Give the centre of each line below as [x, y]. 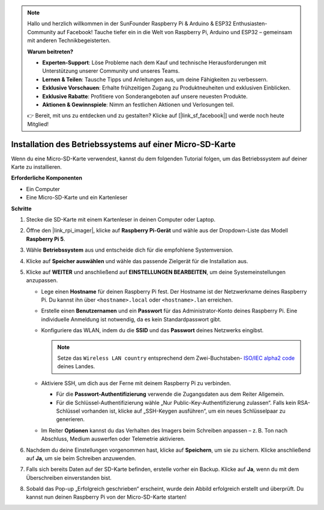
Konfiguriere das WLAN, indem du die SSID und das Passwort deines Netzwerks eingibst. [152, 330]
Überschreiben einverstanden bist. [69, 478]
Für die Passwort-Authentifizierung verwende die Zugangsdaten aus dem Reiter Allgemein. [170, 394]
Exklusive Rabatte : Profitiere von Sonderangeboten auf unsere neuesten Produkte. [145, 96]
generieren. [70, 419]
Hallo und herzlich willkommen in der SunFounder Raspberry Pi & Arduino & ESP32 [130, 23]
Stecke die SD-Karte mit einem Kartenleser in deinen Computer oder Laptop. [121, 219]
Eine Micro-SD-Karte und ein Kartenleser [77, 198]
